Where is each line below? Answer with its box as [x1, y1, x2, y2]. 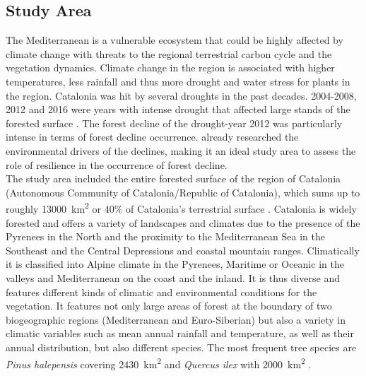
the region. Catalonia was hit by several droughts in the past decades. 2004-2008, [6, 88, 357, 102]
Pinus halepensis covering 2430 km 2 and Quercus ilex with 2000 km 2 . [6, 354, 312, 371]
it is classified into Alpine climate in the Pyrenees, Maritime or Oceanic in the [6, 257, 344, 271]
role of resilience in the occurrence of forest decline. [6, 157, 228, 172]
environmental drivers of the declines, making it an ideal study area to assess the [6, 143, 356, 158]
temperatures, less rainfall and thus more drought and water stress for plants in [6, 74, 350, 88]
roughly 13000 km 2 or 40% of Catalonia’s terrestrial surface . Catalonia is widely [6, 199, 357, 216]
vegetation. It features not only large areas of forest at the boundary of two [6, 298, 332, 313]
